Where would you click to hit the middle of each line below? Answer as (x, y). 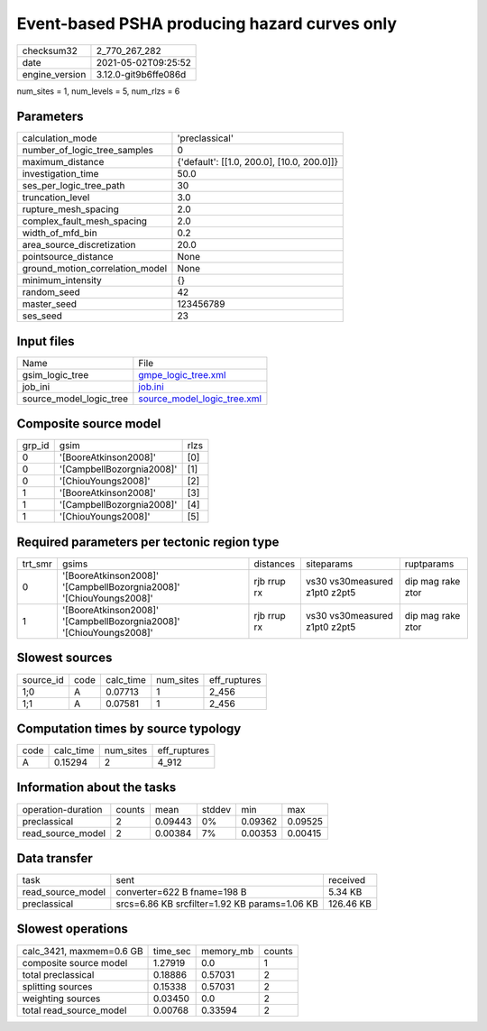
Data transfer (55, 858)
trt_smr (37, 564)
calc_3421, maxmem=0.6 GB (83, 951)
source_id (43, 679)
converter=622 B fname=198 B (181, 892)
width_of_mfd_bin (60, 233)
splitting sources (58, 986)
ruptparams (429, 564)
